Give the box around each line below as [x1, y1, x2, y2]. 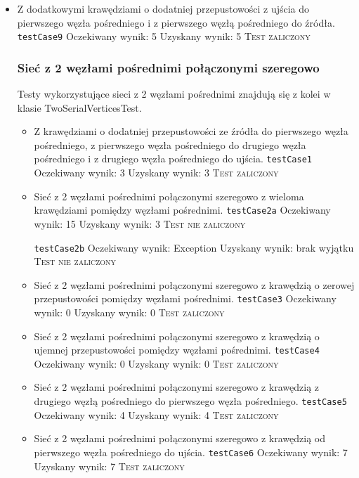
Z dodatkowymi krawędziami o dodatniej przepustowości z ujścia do [17, 1, 310, 15]
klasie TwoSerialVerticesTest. [17, 100, 142, 115]
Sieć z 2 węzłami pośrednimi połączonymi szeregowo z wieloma [34, 188, 304, 203]
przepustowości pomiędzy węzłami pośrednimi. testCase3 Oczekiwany [34, 291, 337, 306]
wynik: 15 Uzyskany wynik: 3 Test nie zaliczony [34, 216, 246, 231]
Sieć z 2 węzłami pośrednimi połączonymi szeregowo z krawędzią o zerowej [34, 277, 355, 292]
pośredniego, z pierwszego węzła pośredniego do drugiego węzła [34, 137, 306, 152]
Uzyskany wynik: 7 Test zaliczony [34, 458, 185, 473]
